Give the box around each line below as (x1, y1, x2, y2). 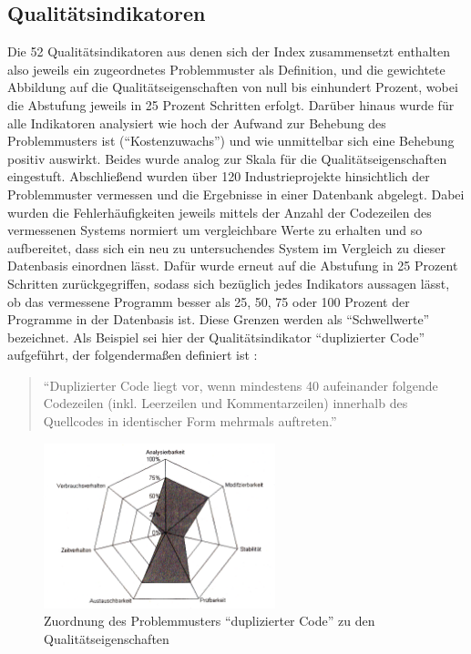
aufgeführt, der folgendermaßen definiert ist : (7, 345, 258, 364)
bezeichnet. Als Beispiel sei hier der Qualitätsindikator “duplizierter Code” (7, 327, 425, 346)
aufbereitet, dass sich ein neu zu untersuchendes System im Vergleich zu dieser (7, 238, 445, 257)
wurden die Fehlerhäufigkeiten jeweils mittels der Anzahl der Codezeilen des (7, 202, 432, 221)
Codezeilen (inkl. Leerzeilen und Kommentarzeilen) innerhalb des (43, 393, 408, 413)
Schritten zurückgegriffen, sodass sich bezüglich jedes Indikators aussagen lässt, (7, 273, 450, 292)
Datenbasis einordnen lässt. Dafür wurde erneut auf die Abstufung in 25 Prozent (7, 256, 458, 275)
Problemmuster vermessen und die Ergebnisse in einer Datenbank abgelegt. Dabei (7, 184, 465, 203)
